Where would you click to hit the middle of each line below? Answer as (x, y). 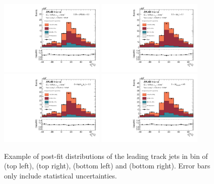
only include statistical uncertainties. (61, 176)
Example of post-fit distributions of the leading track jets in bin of (106, 156)
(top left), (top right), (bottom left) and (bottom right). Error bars (107, 166)
